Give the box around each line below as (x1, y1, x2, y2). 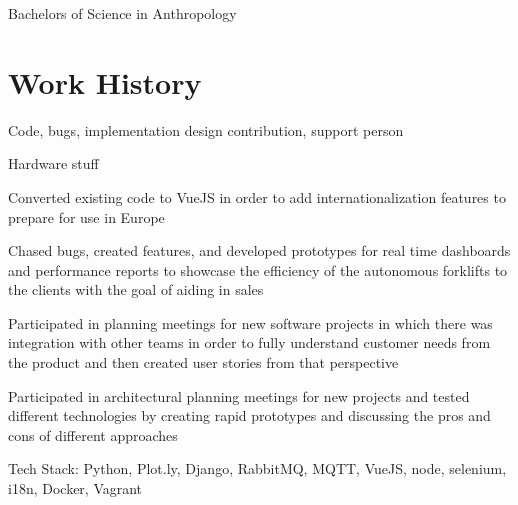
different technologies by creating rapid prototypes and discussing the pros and (8, 405, 491, 426)
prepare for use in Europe (8, 206, 165, 227)
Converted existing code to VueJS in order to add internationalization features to (8, 186, 506, 207)
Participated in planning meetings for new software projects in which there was (8, 312, 493, 333)
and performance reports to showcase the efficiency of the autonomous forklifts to (8, 259, 508, 280)
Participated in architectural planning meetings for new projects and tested (8, 385, 470, 406)
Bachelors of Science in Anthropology (8, 3, 237, 23)
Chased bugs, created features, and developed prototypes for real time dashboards (8, 240, 511, 261)
